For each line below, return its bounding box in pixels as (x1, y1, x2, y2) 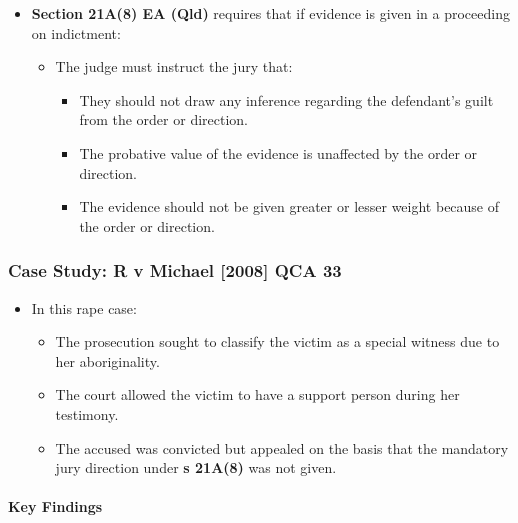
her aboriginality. (55, 350, 160, 371)
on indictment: (31, 22, 121, 43)
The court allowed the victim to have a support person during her (55, 384, 460, 405)
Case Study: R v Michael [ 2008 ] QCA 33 (8, 258, 342, 283)
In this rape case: (31, 297, 137, 318)
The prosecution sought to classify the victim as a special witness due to (55, 331, 500, 352)
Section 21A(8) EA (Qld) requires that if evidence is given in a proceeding (31, 3, 510, 23)
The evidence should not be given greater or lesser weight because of (79, 196, 500, 217)
